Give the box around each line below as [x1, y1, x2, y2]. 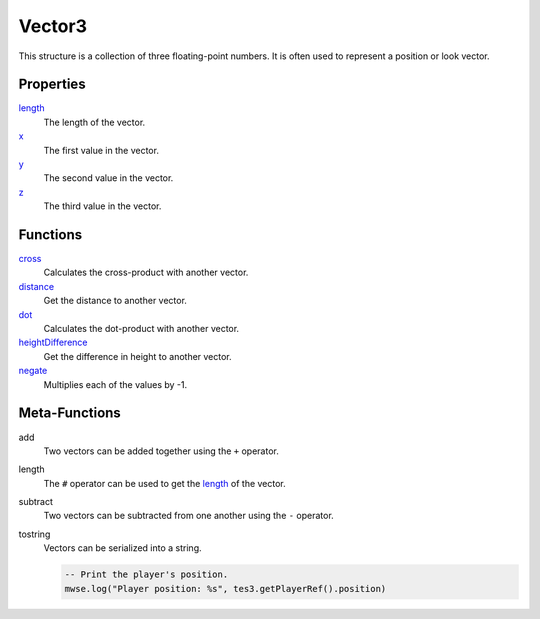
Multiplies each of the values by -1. [43, 378, 188, 390]
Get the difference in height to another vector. [43, 350, 232, 362]
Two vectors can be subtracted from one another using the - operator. [43, 510, 334, 522]
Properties [18, 76, 86, 93]
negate [18, 365, 48, 377]
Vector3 [18, 15, 87, 37]
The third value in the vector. [43, 200, 162, 212]
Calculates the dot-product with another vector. [43, 323, 240, 335]
